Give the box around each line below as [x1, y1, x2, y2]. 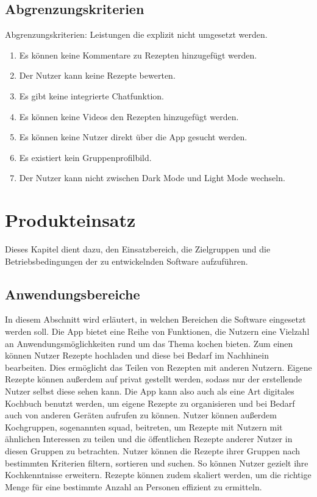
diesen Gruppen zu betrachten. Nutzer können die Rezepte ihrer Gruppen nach [5, 445, 301, 457]
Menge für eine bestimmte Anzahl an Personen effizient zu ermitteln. [5, 480, 262, 493]
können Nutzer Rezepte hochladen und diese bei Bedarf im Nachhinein [5, 349, 269, 362]
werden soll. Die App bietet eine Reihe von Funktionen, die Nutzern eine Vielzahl [5, 325, 310, 338]
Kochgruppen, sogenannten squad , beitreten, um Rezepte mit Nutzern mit [5, 420, 283, 433]
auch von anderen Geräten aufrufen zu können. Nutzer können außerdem [5, 409, 277, 421]
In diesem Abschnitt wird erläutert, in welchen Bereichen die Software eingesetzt [5, 313, 306, 326]
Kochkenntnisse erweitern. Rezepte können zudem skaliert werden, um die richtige [5, 468, 312, 481]
